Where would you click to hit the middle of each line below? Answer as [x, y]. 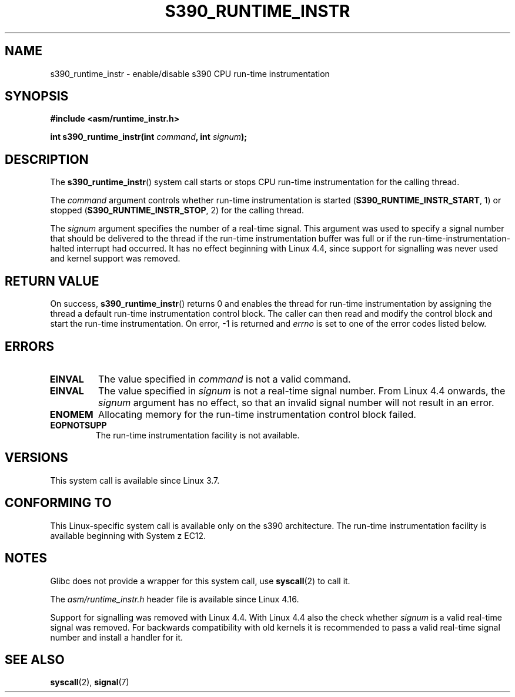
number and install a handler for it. [116, 637]
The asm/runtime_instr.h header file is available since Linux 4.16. [175, 599]
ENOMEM [71, 414]
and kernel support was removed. [115, 259]
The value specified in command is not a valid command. [225, 379]
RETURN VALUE [52, 281]
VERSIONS [36, 458]
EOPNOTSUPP [78, 425]
